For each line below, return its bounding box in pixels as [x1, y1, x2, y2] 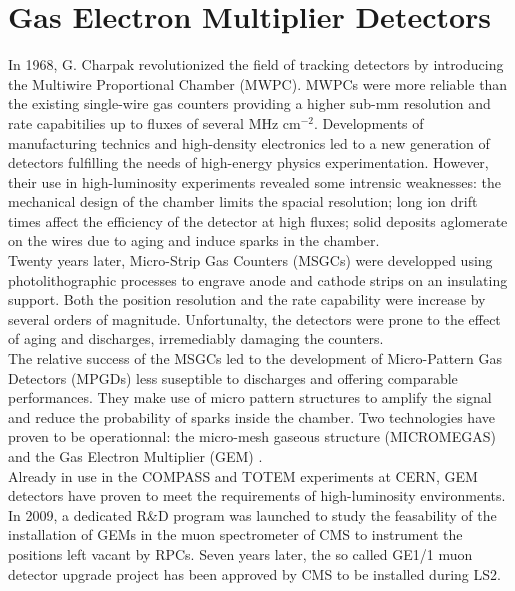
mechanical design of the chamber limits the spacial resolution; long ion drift [8, 191, 478, 212]
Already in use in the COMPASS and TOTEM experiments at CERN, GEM [8, 465, 478, 486]
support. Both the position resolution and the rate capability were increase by [8, 289, 486, 310]
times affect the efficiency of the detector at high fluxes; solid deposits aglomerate [8, 210, 508, 231]
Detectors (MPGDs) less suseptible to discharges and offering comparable [8, 367, 458, 388]
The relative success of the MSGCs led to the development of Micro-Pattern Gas [8, 348, 502, 369]
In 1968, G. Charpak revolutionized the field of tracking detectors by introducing [8, 54, 504, 75]
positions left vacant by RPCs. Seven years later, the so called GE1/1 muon [8, 543, 473, 564]
